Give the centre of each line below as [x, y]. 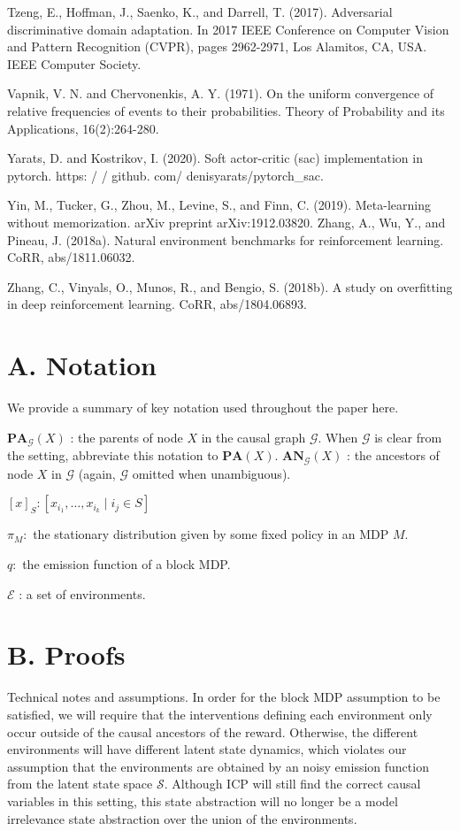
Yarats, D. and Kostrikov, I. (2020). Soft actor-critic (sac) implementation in [215, 158]
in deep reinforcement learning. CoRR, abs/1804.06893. [157, 304]
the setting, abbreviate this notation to [113, 455]
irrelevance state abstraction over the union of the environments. [182, 818]
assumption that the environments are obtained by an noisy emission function [218, 766]
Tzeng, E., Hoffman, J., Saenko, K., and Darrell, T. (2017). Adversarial [200, 12]
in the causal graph [253, 437]
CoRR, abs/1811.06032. [71, 257]
